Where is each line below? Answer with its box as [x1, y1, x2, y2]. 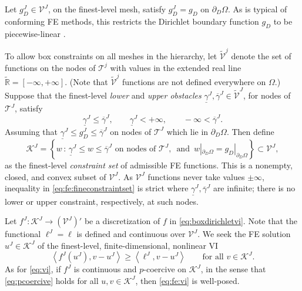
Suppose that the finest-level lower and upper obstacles [5, 89, 202, 101]
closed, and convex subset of [5, 170, 106, 182]
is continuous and [73, 263, 137, 275]
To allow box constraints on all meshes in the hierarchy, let [5, 49, 217, 62]
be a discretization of [84, 215, 160, 227]
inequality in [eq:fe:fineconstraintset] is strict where [5, 182, 189, 194]
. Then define [226, 125, 274, 137]
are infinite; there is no [213, 182, 296, 194]
